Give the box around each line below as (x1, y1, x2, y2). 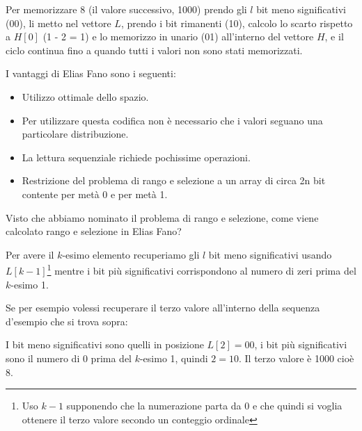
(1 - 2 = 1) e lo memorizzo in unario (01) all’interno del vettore (42, 29, 314, 44)
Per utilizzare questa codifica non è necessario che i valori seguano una (22, 113, 323, 127)
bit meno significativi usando (208, 247, 332, 261)
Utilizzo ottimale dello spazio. (22, 89, 149, 104)
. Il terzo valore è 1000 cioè (238, 350, 354, 365)
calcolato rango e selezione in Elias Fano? (6, 224, 182, 238)
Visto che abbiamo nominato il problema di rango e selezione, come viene (6, 210, 319, 225)
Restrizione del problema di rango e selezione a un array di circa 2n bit (22, 173, 326, 188)
